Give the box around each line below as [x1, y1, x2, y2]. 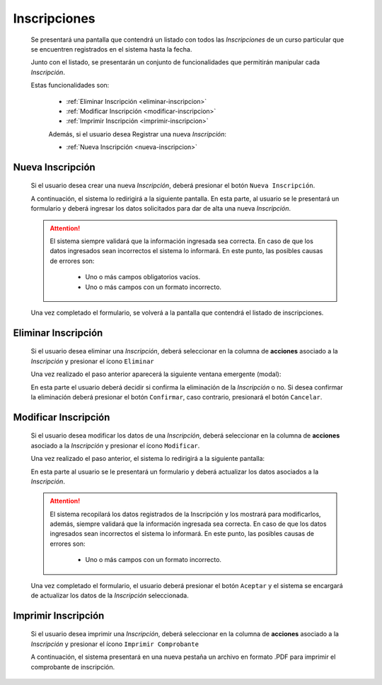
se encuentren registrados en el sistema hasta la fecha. [30, 45, 192, 53]
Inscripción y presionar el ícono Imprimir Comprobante [30, 640, 199, 648]
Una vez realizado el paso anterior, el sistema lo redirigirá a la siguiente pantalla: [30, 455, 265, 463]
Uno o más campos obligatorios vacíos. [85, 273, 201, 281]
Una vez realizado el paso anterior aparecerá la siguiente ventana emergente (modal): [30, 370, 282, 378]
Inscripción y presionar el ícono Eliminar [30, 357, 155, 365]
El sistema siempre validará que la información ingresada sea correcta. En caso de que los [50, 237, 314, 245]
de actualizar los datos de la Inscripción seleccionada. [30, 591, 189, 600]
